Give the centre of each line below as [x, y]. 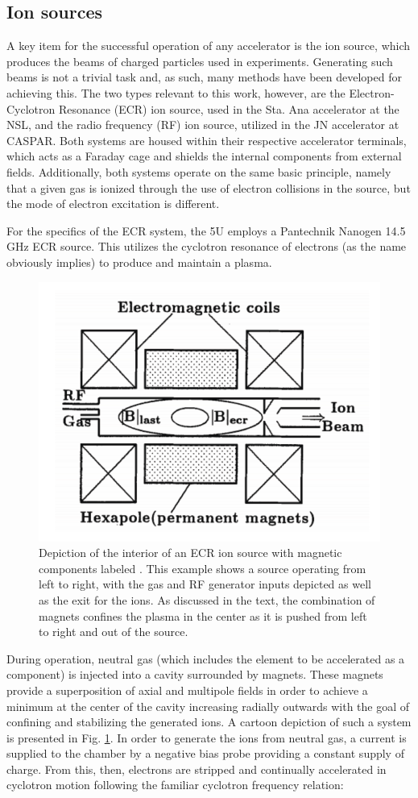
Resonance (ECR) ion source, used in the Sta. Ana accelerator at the [229, 108]
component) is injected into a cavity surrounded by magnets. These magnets [195, 674]
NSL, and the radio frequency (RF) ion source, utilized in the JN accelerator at [203, 125]
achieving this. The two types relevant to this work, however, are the [176, 92]
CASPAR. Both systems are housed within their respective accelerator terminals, [207, 140]
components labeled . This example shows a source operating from [203, 568]
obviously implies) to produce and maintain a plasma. [139, 262]
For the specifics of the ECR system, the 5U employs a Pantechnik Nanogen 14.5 [206, 230]
